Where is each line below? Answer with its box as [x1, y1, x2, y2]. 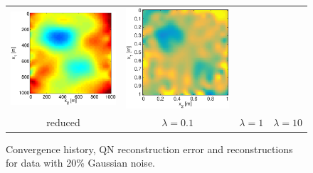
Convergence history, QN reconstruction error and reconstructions [6, 141, 293, 156]
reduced [46, 114, 80, 129]
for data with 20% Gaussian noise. [6, 155, 155, 170]
